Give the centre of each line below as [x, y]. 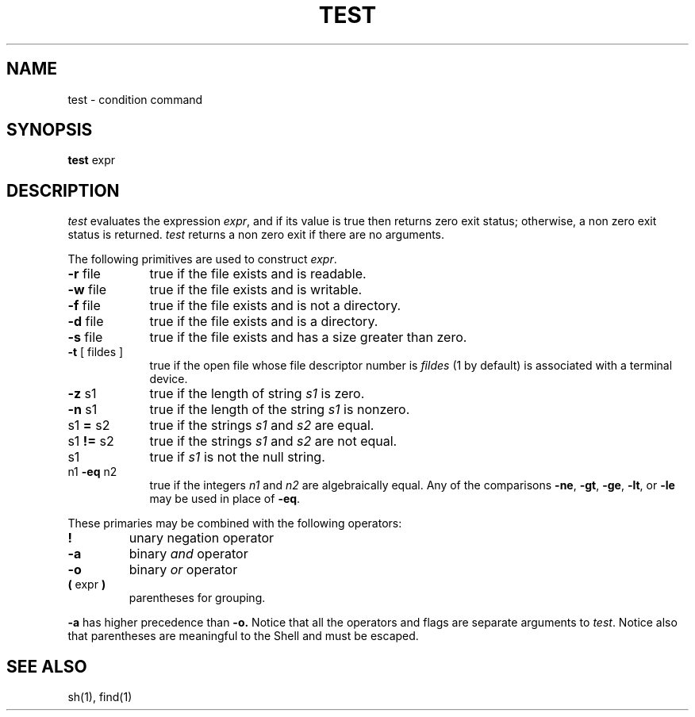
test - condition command [135, 99]
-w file [87, 290]
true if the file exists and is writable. [256, 290]
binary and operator [188, 554]
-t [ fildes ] [96, 352]
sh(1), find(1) [100, 697]
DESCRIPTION [63, 190]
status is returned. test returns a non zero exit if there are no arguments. [256, 235]
